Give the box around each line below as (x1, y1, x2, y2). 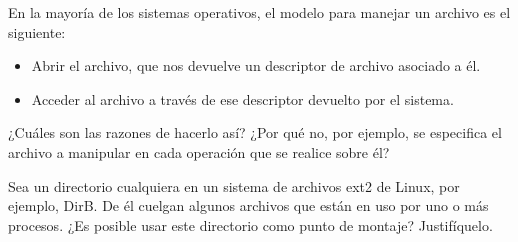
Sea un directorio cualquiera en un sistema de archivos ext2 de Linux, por (8, 175, 460, 196)
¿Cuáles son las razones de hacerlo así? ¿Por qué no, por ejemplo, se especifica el (8, 122, 502, 143)
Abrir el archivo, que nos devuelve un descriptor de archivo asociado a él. (31, 55, 481, 76)
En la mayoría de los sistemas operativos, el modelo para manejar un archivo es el (8, 2, 511, 22)
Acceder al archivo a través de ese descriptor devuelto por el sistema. (31, 88, 454, 109)
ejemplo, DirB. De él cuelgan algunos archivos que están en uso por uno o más (8, 195, 489, 216)
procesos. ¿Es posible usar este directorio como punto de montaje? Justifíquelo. (8, 214, 493, 235)
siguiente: (8, 21, 66, 42)
